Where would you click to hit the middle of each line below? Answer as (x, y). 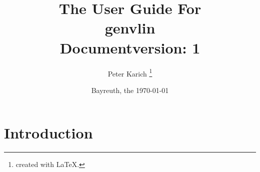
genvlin (130, 28)
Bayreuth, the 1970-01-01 (130, 90)
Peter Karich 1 (130, 72)
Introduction (48, 133)
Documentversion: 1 (130, 47)
